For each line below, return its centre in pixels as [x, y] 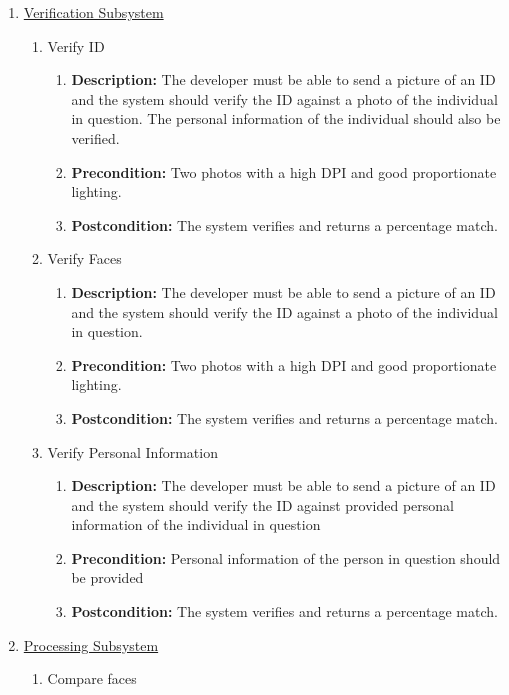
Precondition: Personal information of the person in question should [286, 557]
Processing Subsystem [91, 644]
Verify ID [76, 45]
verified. [95, 137]
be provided [107, 577]
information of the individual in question [196, 524]
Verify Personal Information [132, 451]
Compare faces [92, 678]
